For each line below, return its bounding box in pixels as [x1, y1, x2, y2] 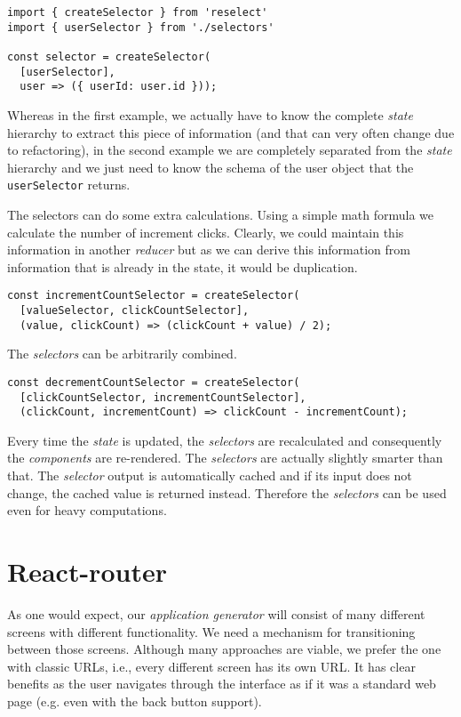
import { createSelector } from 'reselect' [7, 6, 268, 19]
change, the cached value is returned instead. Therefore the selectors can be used [7, 483, 447, 502]
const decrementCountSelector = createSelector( [7, 375, 300, 389]
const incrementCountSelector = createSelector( [7, 289, 300, 302]
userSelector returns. [7, 175, 131, 194]
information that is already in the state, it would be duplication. [7, 257, 358, 276]
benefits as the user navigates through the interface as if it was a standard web [7, 674, 436, 693]
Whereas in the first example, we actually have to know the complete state [7, 105, 413, 124]
